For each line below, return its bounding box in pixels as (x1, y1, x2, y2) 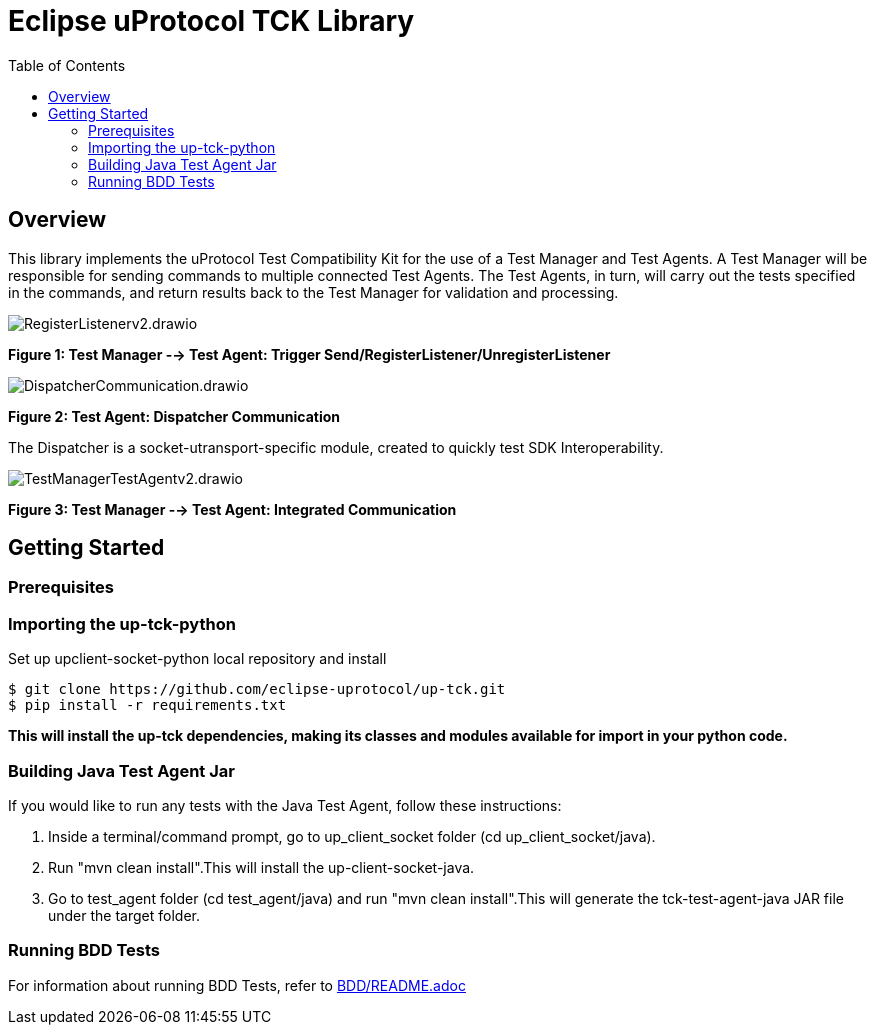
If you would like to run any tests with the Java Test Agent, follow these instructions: (8, 796, 562, 814)
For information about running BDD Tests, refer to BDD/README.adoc (8, 976, 466, 994)
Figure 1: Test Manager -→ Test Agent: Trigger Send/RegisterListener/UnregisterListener (8, 345, 611, 363)
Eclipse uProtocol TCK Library (8, 4, 415, 38)
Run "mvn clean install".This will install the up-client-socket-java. (48, 858, 475, 876)
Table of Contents (8, 56, 126, 74)
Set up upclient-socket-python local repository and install (8, 650, 387, 668)
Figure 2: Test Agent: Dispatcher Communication (8, 407, 341, 425)
